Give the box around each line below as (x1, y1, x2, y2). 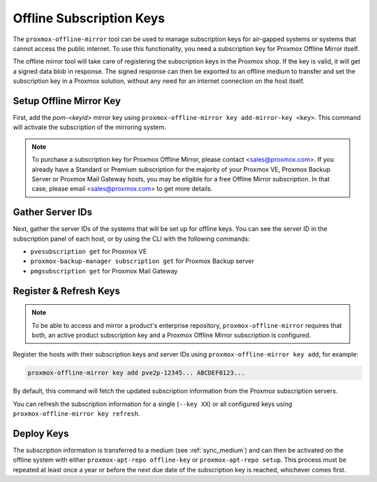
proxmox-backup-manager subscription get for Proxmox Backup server (30, 257, 255, 265)
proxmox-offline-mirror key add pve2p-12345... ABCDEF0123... (27, 369, 245, 377)
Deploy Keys (13, 428, 69, 439)
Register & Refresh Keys (13, 285, 120, 296)
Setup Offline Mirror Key (13, 95, 121, 107)
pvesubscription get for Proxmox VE (30, 248, 147, 256)
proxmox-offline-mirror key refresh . (13, 409, 140, 418)
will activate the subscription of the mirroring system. (13, 123, 167, 132)
